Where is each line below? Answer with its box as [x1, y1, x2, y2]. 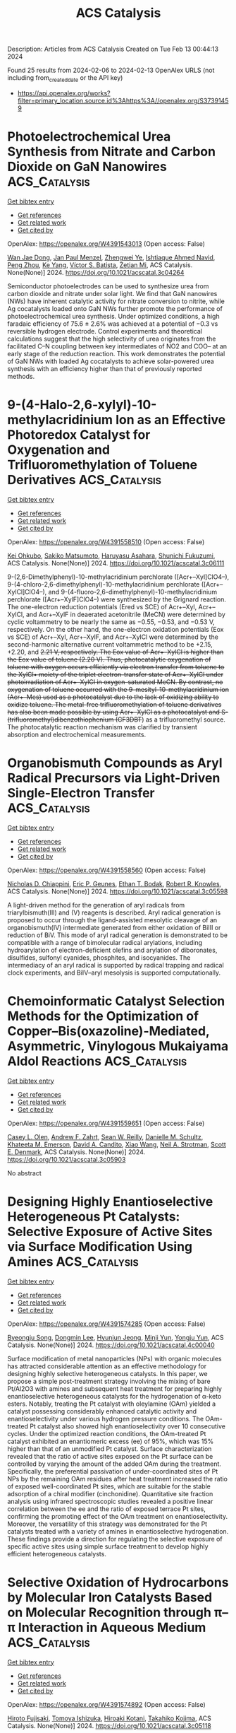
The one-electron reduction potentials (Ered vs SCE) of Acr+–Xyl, [7, 602, 197, 611]
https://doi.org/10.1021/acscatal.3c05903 [7, 1155, 126, 1163]
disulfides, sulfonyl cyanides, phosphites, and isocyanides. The [7, 953, 191, 962]
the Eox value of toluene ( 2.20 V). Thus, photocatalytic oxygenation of [7, 655, 211, 664]
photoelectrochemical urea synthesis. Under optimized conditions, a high [7, 312, 220, 320]
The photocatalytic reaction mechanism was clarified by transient [7, 722, 197, 731]
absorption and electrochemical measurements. [7, 730, 147, 739]
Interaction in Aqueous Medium [18, 1619, 206, 1635]
